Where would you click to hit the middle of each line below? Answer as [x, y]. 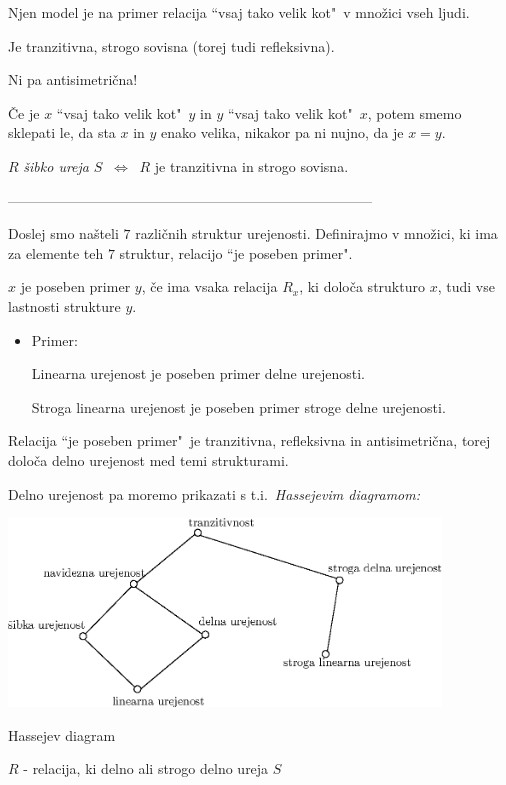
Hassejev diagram [62, 734]
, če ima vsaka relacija [209, 286]
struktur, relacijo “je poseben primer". [236, 252]
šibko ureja [56, 165]
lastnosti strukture [64, 305]
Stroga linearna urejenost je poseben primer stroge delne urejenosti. [238, 406]
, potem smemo [414, 112]
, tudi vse [466, 286]
